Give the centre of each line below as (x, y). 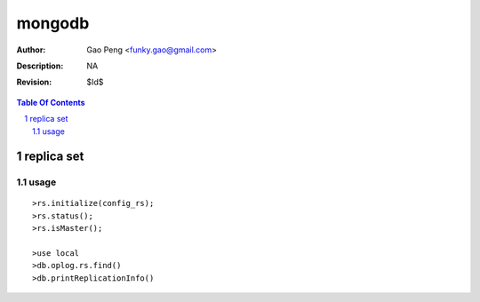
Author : (31, 50)
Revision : (34, 82)
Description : (40, 66)
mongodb (53, 23)
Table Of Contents (51, 102)
